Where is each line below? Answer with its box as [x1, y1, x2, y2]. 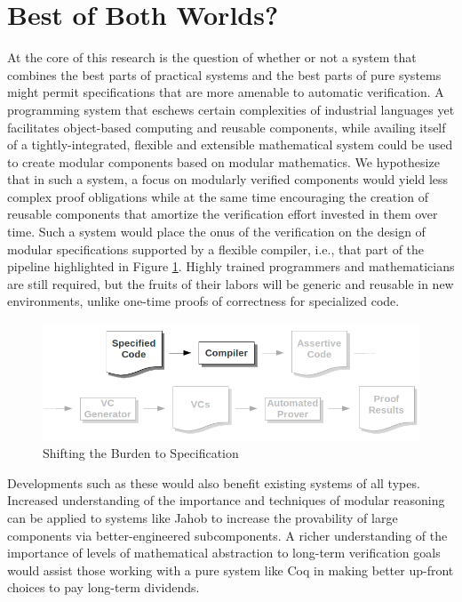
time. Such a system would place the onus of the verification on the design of [7, 222, 426, 241]
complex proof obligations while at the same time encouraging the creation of [7, 187, 428, 205]
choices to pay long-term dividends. [7, 578, 200, 597]
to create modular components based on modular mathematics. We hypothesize [7, 152, 440, 171]
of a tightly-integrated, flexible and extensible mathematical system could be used [7, 135, 453, 154]
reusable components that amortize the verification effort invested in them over [7, 205, 438, 223]
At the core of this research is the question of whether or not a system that [7, 48, 417, 67]
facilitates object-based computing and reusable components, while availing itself [7, 117, 446, 136]
